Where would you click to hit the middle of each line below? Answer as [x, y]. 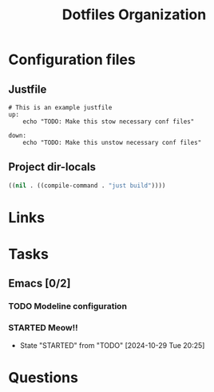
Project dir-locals [52, 167]
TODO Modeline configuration [68, 306]
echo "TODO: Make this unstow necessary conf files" [112, 142]
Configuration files [72, 60]
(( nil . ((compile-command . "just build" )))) [87, 186]
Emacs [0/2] [40, 284]
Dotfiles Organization [134, 15]
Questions [43, 377]
